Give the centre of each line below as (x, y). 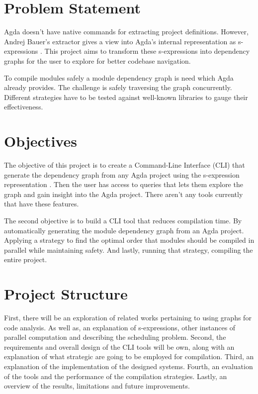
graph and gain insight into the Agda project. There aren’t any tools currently (124, 194)
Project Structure (66, 294)
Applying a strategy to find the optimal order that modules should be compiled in (129, 240)
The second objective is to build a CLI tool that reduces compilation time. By (123, 220)
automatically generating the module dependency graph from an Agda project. (124, 230)
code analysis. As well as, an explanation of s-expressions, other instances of (120, 327)
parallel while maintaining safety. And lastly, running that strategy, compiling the (129, 249)
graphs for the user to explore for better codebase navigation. (97, 60)
